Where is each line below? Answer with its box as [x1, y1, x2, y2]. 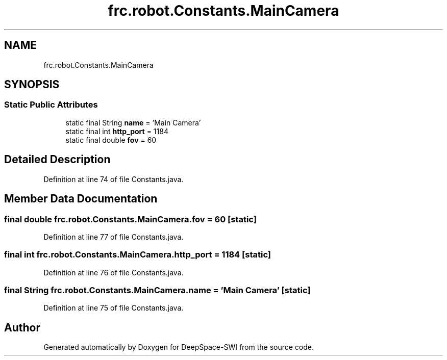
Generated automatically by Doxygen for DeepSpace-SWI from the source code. [43, 343, 314, 352]
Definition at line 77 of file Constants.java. [43, 232, 184, 241]
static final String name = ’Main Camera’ [65, 118, 201, 127]
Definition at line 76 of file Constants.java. [43, 268, 184, 277]
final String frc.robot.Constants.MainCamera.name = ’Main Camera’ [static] [4, 285, 311, 295]
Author [4, 321, 40, 334]
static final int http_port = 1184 [65, 126, 168, 136]
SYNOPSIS [4, 78, 60, 91]
